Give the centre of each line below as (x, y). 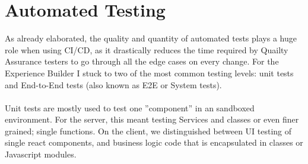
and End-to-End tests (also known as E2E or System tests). (113, 84)
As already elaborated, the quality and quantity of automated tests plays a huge (151, 38)
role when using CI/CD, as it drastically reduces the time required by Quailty (147, 49)
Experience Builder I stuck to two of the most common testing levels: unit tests (149, 73)
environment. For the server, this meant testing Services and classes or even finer (152, 119)
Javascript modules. (41, 154)
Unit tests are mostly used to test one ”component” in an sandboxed (130, 107)
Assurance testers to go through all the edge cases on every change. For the (142, 61)
